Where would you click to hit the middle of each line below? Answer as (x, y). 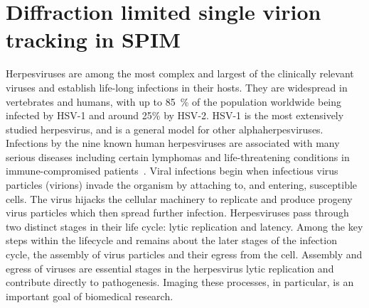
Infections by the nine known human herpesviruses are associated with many (173, 143)
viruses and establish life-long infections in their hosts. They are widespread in (177, 87)
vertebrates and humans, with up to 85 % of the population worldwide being (174, 101)
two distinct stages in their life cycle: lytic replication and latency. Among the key (184, 226)
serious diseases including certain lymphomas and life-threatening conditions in (178, 156)
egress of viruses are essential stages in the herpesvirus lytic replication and (170, 268)
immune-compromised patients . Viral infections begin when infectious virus (172, 171)
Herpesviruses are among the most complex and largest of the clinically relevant (180, 73)
